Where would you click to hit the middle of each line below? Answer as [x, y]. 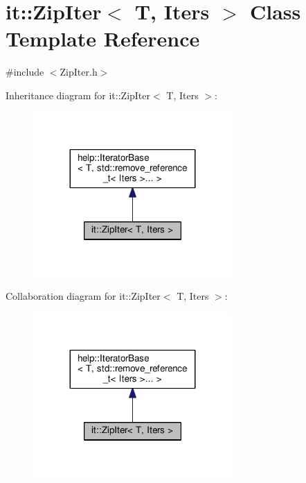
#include [25, 72]
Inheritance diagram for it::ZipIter [78, 95]
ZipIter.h [79, 72]
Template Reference [103, 39]
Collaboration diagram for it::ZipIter [83, 296]
